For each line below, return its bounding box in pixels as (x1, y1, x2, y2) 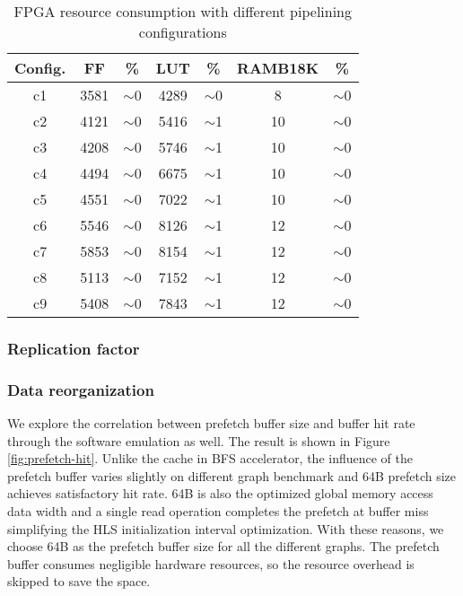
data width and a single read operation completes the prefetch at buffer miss (7, 502, 429, 521)
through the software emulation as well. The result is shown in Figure (7, 431, 390, 450)
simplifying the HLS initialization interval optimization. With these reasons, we (7, 519, 444, 538)
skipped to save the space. (7, 572, 151, 591)
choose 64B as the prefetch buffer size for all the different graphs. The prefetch (7, 537, 440, 556)
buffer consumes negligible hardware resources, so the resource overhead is (7, 554, 415, 573)
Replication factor (7, 337, 140, 359)
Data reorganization (7, 378, 154, 400)
